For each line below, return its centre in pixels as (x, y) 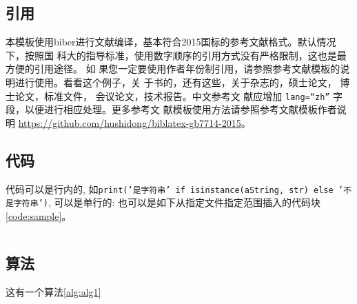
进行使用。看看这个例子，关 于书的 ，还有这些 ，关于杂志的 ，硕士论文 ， (176, 82)
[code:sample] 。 (39, 215)
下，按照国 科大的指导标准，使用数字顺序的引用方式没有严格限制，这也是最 (176, 55)
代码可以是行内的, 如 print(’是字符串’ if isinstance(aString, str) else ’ (174, 189)
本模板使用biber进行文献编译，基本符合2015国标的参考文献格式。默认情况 (171, 42)
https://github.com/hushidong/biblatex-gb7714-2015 (130, 122)
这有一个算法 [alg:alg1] (53, 291)
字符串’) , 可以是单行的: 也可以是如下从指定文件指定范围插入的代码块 (167, 202)
